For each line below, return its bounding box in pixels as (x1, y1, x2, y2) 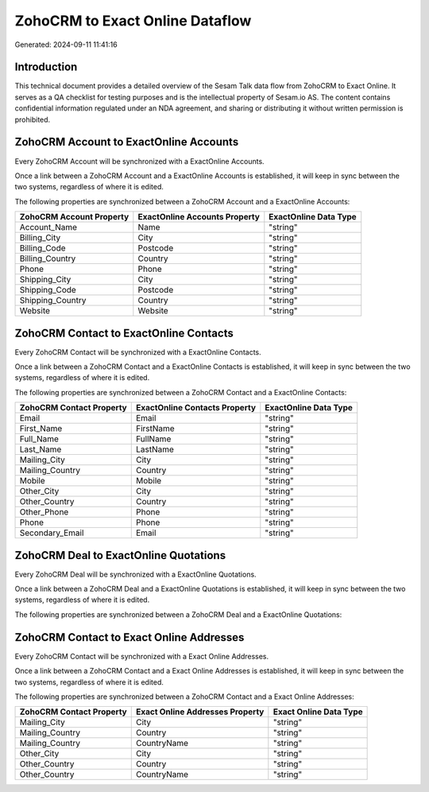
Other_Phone (19, 507, 69, 518)
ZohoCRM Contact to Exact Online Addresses (14, 631, 245, 644)
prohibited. (14, 115, 51, 124)
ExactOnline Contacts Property (135, 402, 257, 413)
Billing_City (19, 232, 61, 243)
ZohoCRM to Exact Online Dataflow (14, 12, 252, 29)
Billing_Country (19, 253, 76, 264)
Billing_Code (19, 243, 67, 254)
